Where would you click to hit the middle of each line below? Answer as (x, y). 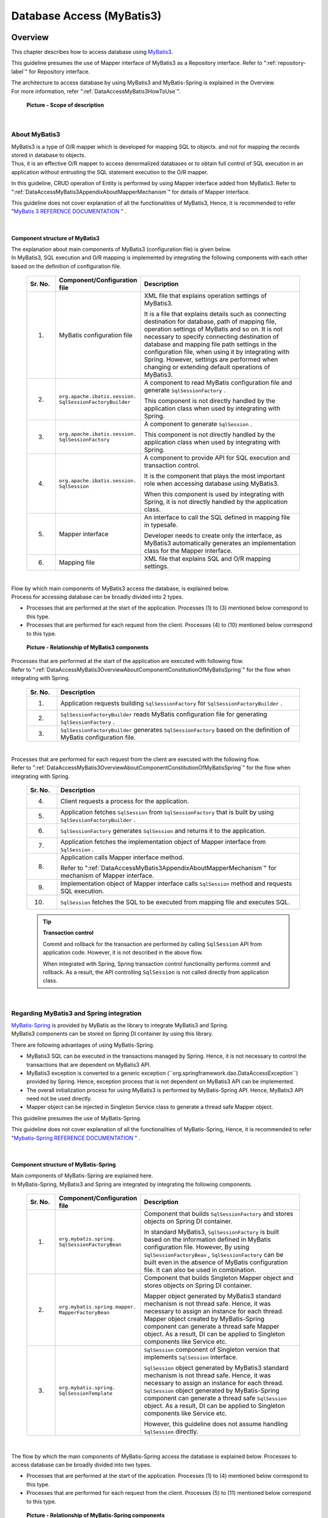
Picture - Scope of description (65, 105)
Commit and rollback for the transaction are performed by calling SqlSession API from (152, 944)
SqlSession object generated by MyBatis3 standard (216, 1368)
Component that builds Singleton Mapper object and (219, 1278)
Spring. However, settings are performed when (211, 359)
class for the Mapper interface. (188, 551)
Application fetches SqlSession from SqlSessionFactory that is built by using (167, 812)
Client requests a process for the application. (125, 802)
